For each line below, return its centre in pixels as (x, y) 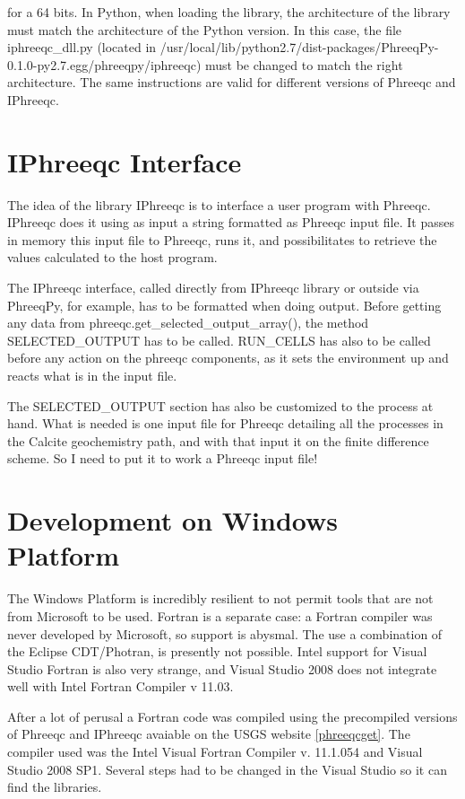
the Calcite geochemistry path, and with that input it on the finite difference (218, 440)
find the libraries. (55, 787)
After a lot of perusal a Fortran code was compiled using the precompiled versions (232, 716)
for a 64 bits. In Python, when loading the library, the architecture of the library (229, 12)
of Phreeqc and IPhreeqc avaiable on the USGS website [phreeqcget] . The (209, 734)
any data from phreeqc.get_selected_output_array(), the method (188, 323)
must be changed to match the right (304, 64)
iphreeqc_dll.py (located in (82, 47)
